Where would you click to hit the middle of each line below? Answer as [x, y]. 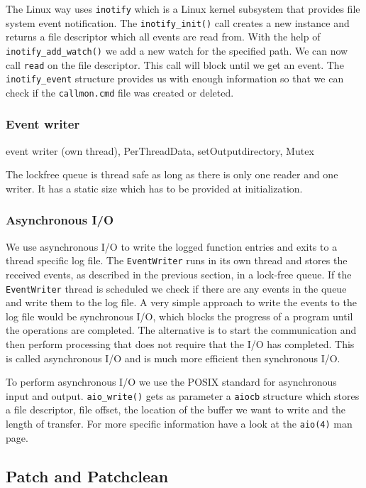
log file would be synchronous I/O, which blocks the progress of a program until [179, 316]
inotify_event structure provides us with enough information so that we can [175, 78]
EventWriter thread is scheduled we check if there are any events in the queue [176, 288]
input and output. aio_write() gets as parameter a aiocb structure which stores [183, 395]
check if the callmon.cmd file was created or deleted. [120, 92]
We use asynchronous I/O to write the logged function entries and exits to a [172, 246]
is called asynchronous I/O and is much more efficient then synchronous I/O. [173, 358]
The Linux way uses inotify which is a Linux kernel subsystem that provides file [183, 9]
